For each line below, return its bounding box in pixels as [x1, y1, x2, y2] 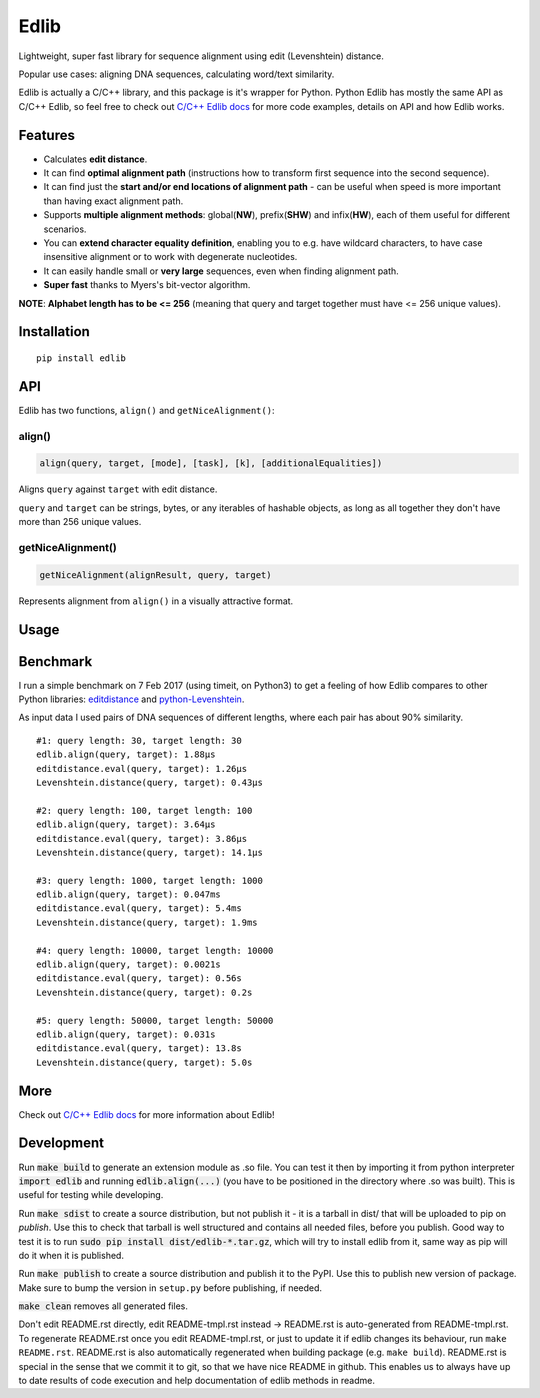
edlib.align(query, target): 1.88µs [36, 749, 216, 760]
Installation [18, 323, 90, 340]
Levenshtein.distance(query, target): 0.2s [36, 986, 253, 998]
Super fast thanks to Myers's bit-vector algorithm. [43, 279, 251, 291]
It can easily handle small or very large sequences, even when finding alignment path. [43, 265, 399, 277]
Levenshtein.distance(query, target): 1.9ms [36, 916, 259, 928]
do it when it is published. [18, 1249, 125, 1261]
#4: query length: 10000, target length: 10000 [36, 945, 274, 956]
